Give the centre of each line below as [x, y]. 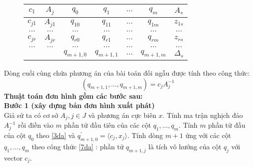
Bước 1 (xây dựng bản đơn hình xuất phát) [79, 105]
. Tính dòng [145, 135]
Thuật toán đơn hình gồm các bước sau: [73, 96]
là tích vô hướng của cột [185, 146]
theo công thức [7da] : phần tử [78, 146]
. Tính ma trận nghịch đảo [203, 115]
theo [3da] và [56, 135]
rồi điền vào [36, 125]
